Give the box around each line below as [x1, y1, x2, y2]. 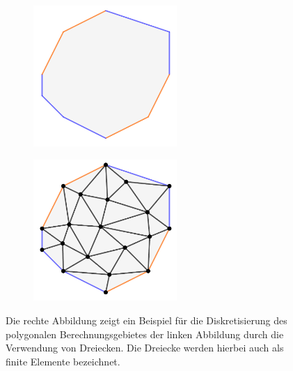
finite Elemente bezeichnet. [6, 354, 120, 368]
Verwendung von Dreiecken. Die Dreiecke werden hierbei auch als [6, 340, 284, 355]
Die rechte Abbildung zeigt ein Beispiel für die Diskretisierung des [6, 313, 287, 328]
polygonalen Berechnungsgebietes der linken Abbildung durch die [6, 326, 284, 341]
